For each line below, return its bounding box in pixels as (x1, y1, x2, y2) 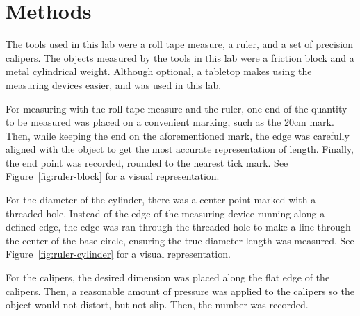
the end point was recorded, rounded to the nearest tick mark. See (6, 155, 288, 169)
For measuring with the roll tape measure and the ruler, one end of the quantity (6, 101, 347, 115)
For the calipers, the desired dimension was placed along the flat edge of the (6, 270, 330, 285)
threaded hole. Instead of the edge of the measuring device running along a (6, 206, 325, 220)
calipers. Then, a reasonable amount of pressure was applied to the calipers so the (6, 283, 354, 298)
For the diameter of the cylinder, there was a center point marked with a (6, 192, 316, 207)
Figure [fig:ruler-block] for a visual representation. (6, 169, 220, 183)
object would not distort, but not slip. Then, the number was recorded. (6, 297, 309, 312)
